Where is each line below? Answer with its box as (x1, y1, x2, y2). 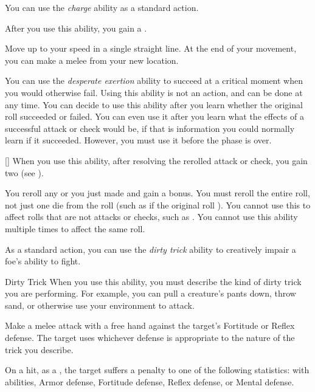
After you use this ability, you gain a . (5, 21, 147, 34)
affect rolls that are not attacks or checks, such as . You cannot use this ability (5, 210, 298, 223)
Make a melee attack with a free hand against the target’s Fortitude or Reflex (5, 319, 295, 332)
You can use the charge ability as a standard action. (5, 1, 199, 13)
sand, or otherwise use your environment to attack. (5, 298, 195, 311)
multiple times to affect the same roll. (5, 222, 145, 235)
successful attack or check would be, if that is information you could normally (5, 122, 295, 134)
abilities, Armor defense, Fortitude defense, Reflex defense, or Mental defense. (5, 375, 294, 388)
